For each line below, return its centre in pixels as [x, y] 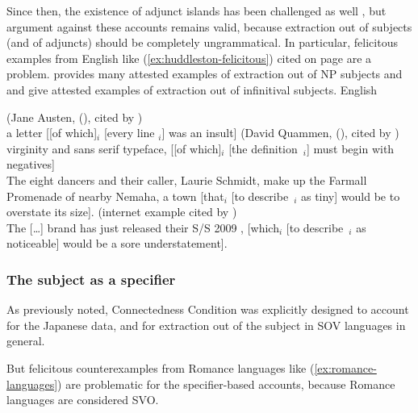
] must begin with [350, 148]
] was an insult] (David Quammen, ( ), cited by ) [280, 133]
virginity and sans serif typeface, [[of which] [114, 148]
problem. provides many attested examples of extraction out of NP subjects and [205, 74]
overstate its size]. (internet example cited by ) [122, 212]
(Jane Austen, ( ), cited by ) [75, 117]
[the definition [263, 148]
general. [26, 341]
